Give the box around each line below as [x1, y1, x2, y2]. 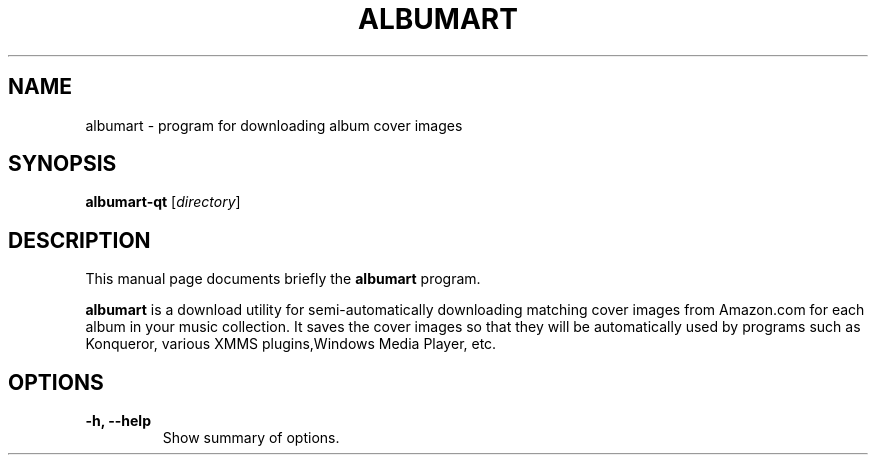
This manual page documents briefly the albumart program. [85, 270, 481, 288]
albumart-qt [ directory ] [85, 193, 241, 211]
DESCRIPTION [8, 227, 151, 253]
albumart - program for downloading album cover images [85, 116, 463, 134]
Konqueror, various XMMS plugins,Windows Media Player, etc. [85, 335, 497, 353]
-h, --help [85, 412, 151, 430]
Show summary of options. [162, 429, 340, 447]
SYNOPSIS [8, 151, 117, 177]
